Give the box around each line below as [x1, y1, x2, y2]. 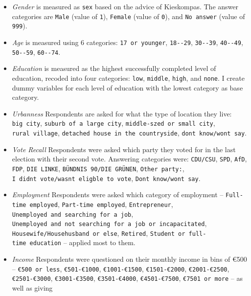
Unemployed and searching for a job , [12, 208, 134, 219]
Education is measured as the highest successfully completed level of [12, 63, 216, 73]
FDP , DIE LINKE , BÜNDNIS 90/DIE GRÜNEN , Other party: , [12, 163, 184, 173]
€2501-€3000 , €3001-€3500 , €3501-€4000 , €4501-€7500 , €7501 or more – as [12, 273, 243, 283]
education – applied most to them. [29, 237, 136, 248]
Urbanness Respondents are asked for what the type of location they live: [12, 108, 232, 118]
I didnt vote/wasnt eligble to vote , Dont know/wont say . [12, 173, 201, 183]
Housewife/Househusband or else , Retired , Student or [12, 228, 185, 238]
